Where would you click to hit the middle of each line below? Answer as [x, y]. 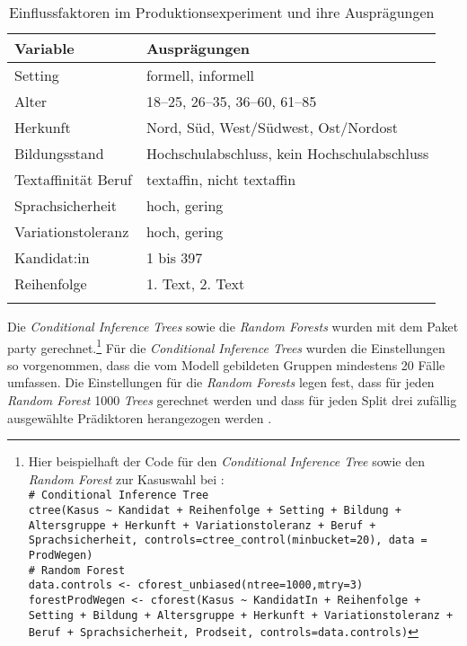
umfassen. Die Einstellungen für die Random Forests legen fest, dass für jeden [221, 382]
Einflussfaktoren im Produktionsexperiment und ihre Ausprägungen [221, 12]
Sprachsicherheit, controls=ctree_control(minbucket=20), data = [228, 540]
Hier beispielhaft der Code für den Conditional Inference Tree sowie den [226, 461]
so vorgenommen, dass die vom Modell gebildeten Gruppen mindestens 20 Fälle [226, 364]
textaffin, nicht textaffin [221, 179]
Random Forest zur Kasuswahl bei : [126, 478]
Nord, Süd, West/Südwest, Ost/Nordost [272, 127]
